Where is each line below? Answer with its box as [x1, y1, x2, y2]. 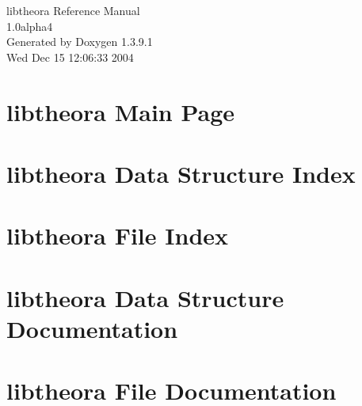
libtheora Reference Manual [6, 2, 140, 18]
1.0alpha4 [6, 17, 53, 34]
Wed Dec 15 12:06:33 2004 [6, 48, 134, 65]
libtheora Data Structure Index [6, 157, 356, 189]
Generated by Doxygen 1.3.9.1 [6, 33, 153, 50]
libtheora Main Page [6, 95, 235, 127]
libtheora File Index [6, 219, 229, 252]
